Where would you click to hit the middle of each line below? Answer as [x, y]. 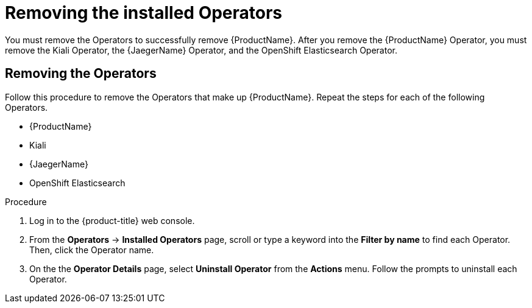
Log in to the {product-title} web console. [112, 220]
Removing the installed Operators [144, 13]
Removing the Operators [81, 74]
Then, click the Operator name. [92, 250]
